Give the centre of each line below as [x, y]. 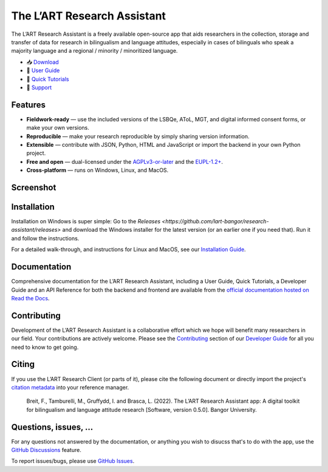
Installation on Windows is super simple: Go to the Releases [86, 221]
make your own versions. [58, 128]
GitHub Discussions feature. [46, 450]
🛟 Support [39, 87]
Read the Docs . [30, 298]
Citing [23, 364]
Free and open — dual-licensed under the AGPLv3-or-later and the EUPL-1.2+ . [125, 161]
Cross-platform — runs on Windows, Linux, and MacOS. [97, 170]
